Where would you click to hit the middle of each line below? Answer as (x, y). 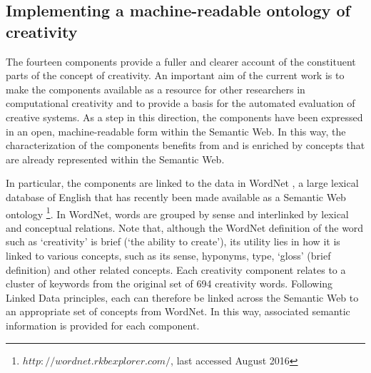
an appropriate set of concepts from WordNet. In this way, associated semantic (178, 311)
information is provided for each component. (103, 325)
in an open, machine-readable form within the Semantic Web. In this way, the (176, 131)
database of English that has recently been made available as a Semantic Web (176, 196)
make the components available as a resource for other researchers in (156, 89)
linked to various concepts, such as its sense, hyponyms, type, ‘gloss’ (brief (168, 255)
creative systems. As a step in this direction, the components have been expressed (184, 117)
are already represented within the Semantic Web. (115, 159)
